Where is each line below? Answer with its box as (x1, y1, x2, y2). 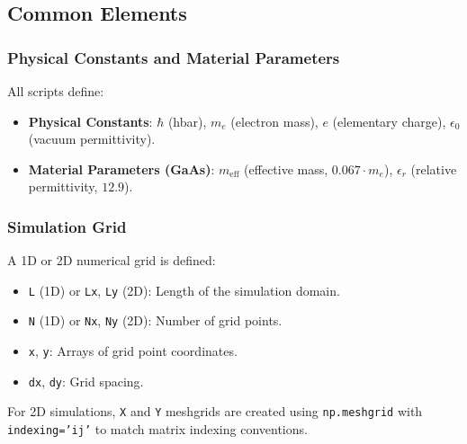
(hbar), (167, 111, 207, 130)
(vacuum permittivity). (28, 129, 156, 148)
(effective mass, (244, 159, 328, 178)
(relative (410, 159, 457, 178)
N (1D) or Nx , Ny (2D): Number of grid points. (28, 311, 283, 330)
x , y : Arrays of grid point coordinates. (28, 342, 238, 360)
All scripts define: (7, 82, 104, 100)
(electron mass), (230, 111, 319, 130)
